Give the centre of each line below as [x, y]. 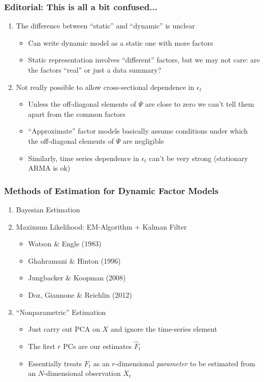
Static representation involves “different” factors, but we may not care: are [144, 60]
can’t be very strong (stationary [199, 158]
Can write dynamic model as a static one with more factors [121, 42]
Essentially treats [55, 363]
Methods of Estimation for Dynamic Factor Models [111, 190]
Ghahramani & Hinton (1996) [74, 260]
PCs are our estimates [97, 346]
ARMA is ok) [49, 168]
